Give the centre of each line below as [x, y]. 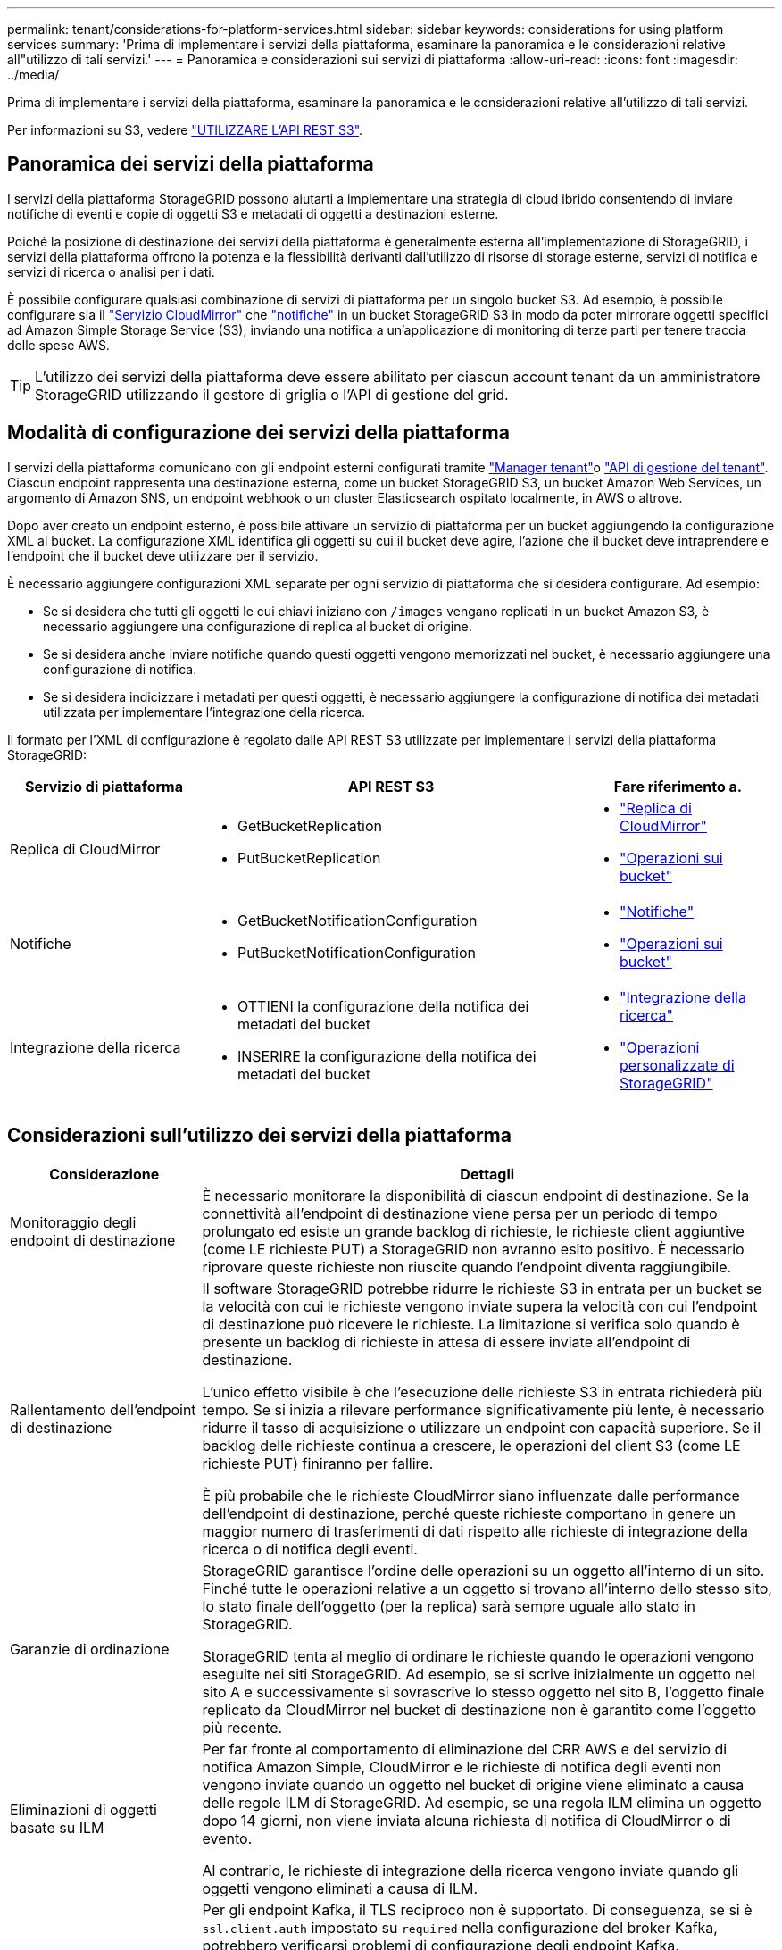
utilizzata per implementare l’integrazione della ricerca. [204, 712]
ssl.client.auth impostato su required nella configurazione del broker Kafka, [460, 1927]
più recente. [242, 1727]
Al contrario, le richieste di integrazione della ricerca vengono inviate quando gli [470, 1870]
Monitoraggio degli [73, 1222]
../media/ [33, 75]
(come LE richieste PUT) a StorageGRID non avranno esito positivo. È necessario [473, 1249]
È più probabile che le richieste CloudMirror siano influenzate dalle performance [471, 1495]
